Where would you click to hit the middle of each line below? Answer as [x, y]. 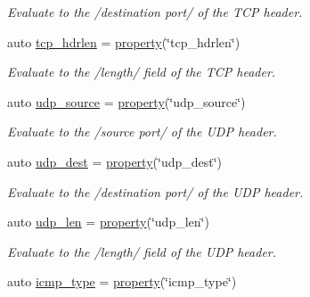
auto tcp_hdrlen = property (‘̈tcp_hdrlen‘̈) [124, 41]
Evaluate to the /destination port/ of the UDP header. [155, 191]
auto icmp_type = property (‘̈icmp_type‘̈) [122, 281]
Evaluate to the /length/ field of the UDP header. [142, 251]
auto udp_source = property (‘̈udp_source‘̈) [126, 101]
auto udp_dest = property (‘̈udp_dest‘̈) [115, 161]
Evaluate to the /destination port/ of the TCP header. [155, 12]
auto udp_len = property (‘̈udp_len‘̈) [108, 222]
